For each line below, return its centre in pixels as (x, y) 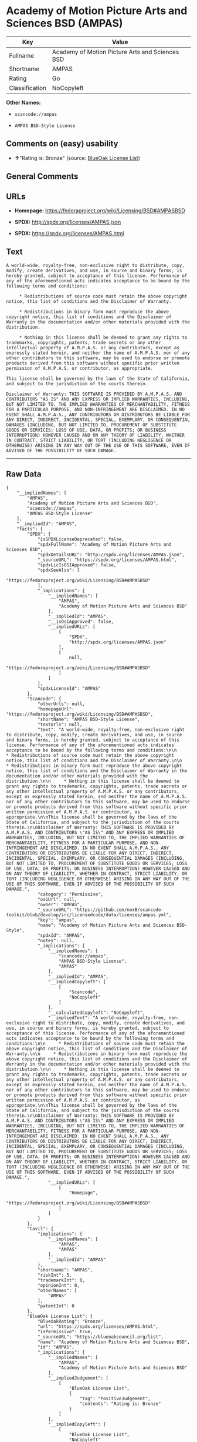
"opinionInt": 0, (59, 1285)
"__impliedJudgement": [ (78, 1378)
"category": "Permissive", (70, 894)
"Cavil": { (40, 1229)
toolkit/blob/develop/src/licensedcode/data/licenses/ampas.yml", (89, 915)
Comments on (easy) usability (62, 144)
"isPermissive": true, (65, 1331)
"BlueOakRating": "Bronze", (72, 1321)
